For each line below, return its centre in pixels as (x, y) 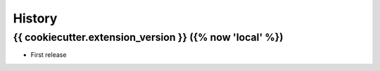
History (35, 18)
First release (49, 55)
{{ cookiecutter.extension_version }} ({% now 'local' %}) (148, 37)
